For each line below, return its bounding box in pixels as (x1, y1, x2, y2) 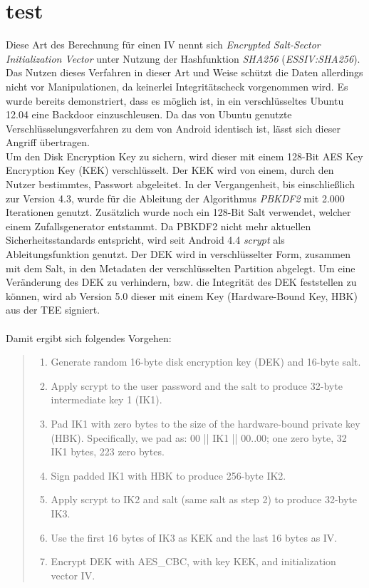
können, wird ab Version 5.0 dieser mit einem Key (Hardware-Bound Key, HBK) (6, 288, 358, 303)
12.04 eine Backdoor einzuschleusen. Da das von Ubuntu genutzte (6, 107, 292, 122)
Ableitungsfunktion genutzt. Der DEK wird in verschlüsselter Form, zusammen (6, 247, 350, 262)
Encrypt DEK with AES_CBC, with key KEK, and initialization (51, 554, 336, 569)
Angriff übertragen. (6, 135, 90, 150)
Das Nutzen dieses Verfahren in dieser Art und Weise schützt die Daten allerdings (6, 65, 363, 80)
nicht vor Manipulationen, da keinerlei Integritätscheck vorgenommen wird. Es (6, 78, 348, 93)
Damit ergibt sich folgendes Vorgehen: (6, 330, 172, 345)
